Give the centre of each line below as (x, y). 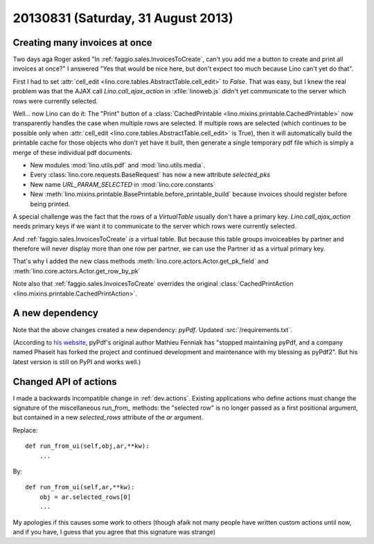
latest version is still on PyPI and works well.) (77, 362)
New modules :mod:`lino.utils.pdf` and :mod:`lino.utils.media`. (118, 165)
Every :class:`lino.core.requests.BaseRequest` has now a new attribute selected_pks (150, 175)
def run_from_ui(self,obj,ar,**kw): (87, 446)
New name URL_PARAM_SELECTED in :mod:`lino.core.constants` (123, 184)
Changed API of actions (65, 382)
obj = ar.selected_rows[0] (85, 497)
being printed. (50, 203)
